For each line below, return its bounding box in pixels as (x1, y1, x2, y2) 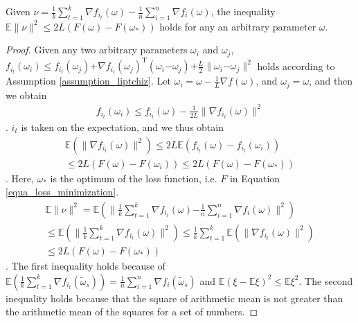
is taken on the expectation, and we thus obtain (21, 120, 224, 134)
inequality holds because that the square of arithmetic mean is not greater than (6, 290, 343, 305)
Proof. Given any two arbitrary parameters (6, 42, 188, 57)
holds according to (257, 58, 335, 73)
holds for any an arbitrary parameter (159, 19, 316, 33)
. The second (298, 273, 353, 288)
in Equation (229, 171, 280, 185)
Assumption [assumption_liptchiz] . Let (6, 73, 171, 88)
